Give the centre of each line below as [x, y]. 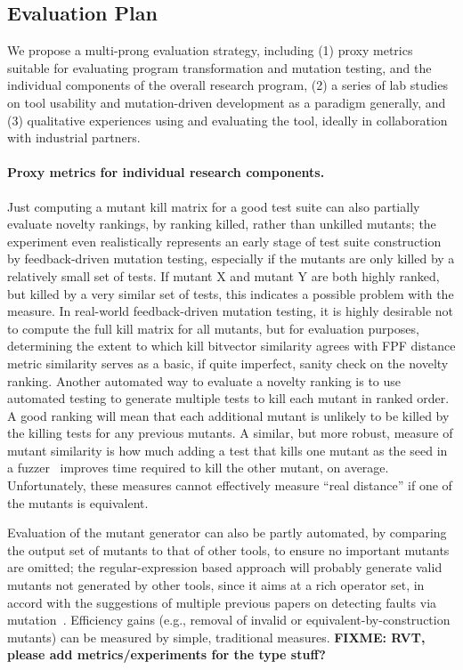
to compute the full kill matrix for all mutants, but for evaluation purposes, [213, 328]
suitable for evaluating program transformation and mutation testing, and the [219, 67]
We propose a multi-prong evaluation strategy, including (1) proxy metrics [210, 50]
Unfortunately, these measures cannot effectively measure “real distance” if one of [230, 485]
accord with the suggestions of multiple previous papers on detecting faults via [222, 602]
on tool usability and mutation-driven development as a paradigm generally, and [227, 102]
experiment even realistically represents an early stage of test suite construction [224, 241]
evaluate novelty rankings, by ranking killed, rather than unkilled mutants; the [222, 224]
